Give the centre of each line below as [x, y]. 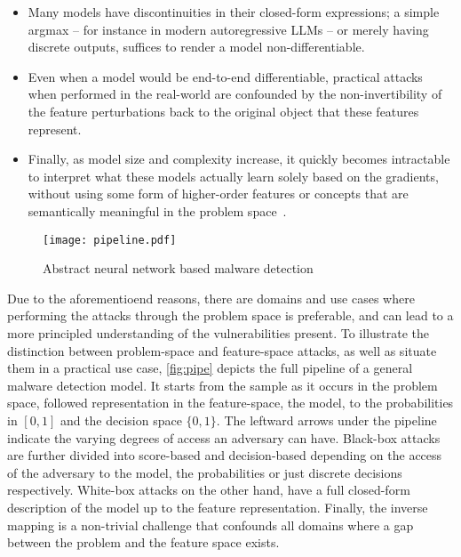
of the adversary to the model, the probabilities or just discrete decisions [205, 472]
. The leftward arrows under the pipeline [326, 420]
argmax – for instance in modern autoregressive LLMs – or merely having [228, 29]
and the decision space [121, 420]
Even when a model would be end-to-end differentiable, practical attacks [225, 76]
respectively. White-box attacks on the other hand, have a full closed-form [209, 490]
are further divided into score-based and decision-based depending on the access [225, 455]
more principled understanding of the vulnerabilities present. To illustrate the [219, 332]
